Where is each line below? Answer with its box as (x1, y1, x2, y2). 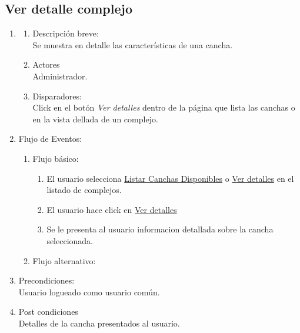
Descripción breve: (32, 27, 99, 39)
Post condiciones (18, 305, 78, 318)
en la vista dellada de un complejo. (32, 112, 158, 125)
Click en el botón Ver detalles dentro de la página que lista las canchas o (32, 101, 295, 114)
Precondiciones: (18, 274, 75, 287)
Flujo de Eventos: (18, 132, 82, 145)
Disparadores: (32, 89, 82, 102)
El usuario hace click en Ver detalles (46, 203, 177, 215)
